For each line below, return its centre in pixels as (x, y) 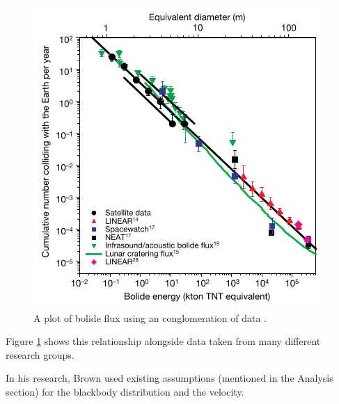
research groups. (40, 354)
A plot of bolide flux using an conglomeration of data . (150, 317)
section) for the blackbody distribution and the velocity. (125, 391)
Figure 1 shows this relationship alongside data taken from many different (163, 341)
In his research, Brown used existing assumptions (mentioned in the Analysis (169, 378)
